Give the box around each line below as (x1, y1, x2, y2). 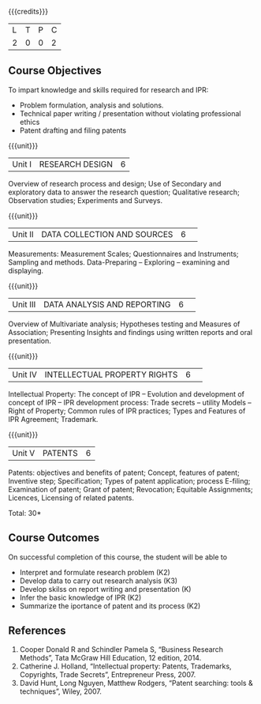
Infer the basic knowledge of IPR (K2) (19, 593, 142, 602)
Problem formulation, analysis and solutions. (19, 100, 164, 110)
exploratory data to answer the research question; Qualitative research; (8, 187, 240, 197)
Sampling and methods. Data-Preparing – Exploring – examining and (8, 257, 230, 267)
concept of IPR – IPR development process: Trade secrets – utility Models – (8, 397, 252, 407)
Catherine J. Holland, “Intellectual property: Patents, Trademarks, (19, 661, 232, 671)
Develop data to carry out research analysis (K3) (19, 576, 178, 585)
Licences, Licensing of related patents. (8, 493, 134, 503)
